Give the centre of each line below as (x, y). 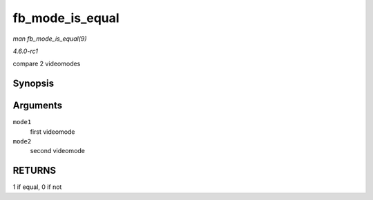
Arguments (38, 106)
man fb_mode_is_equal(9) (50, 39)
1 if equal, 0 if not (37, 187)
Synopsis (34, 84)
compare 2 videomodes (47, 64)
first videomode (52, 132)
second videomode (58, 151)
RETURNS (35, 171)
